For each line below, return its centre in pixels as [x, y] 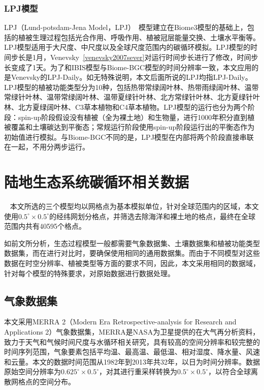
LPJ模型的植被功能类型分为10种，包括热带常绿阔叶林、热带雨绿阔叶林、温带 [131, 87]
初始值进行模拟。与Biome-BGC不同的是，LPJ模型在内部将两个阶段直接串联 [129, 137]
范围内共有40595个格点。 [45, 226]
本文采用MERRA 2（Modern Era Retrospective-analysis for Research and [120, 322]
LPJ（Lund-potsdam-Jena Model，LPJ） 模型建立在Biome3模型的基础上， [126, 27]
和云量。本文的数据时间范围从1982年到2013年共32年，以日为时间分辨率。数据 [132, 361]
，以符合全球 [230, 371]
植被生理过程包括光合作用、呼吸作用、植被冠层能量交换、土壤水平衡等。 [139, 37]
